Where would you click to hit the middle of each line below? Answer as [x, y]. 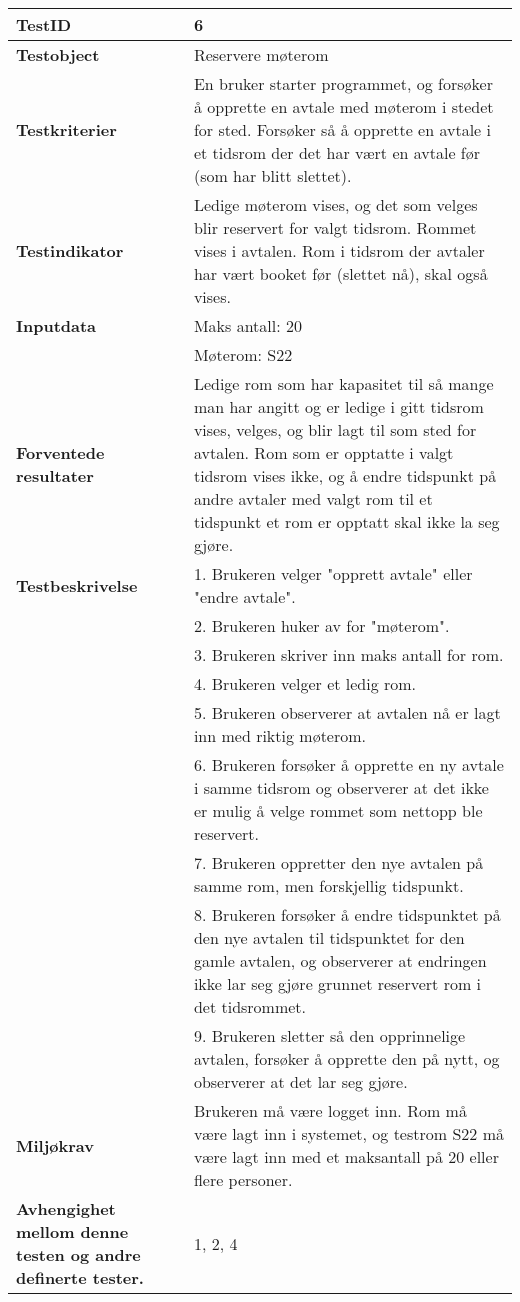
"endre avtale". [244, 596]
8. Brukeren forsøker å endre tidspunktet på [347, 914]
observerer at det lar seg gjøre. [300, 1081]
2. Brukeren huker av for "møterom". [321, 625]
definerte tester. [80, 1277]
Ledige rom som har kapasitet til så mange [343, 383]
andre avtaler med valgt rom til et [313, 498]
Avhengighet [66, 1208]
